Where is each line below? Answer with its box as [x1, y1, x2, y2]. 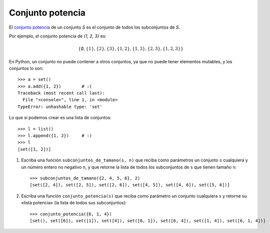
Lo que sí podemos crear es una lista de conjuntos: [9, 115, 111, 121]
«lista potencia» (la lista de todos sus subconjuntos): [21, 200, 126, 206]
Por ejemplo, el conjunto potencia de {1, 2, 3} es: [9, 33, 107, 39]
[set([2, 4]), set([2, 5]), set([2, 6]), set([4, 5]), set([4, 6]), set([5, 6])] [30, 182, 230, 188]
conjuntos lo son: [9, 65, 44, 71]
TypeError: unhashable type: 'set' [18, 104, 103, 109]
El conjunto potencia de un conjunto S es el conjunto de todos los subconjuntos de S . [9, 24, 180, 30]
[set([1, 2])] [18, 146, 51, 152]
